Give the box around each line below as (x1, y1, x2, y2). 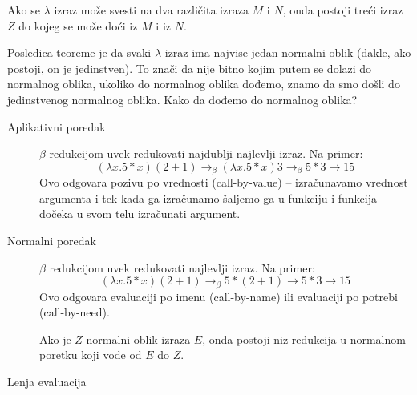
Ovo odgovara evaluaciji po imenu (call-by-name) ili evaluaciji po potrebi (39, 288, 398, 304)
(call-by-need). (39, 304, 110, 320)
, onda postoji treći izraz (282, 2, 403, 18)
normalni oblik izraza (86, 330, 191, 347)
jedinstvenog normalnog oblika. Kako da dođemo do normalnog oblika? (7, 91, 358, 107)
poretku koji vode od (39, 346, 142, 363)
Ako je (39, 330, 71, 347)
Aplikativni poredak (7, 118, 106, 135)
